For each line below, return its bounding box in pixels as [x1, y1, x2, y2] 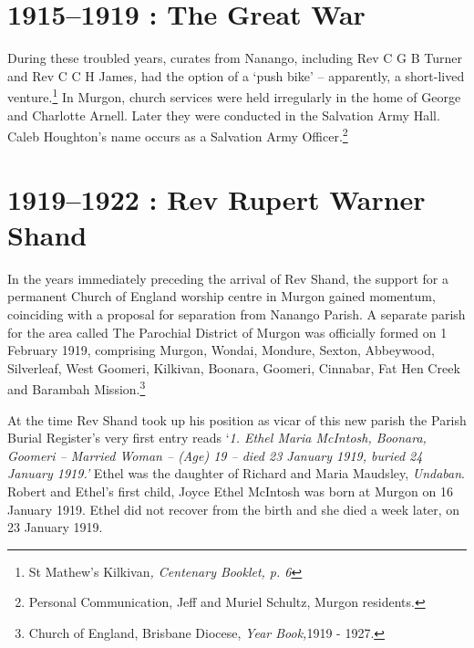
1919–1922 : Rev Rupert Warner [7, 180, 426, 217]
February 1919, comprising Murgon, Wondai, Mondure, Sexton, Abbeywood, [7, 340, 435, 360]
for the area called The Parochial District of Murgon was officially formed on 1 [7, 322, 448, 341]
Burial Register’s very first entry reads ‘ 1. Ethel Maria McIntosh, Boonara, [7, 428, 427, 447]
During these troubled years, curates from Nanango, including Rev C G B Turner [7, 48, 462, 68]
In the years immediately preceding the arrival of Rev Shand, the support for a [7, 268, 448, 287]
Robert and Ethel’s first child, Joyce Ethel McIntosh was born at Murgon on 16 [7, 481, 453, 500]
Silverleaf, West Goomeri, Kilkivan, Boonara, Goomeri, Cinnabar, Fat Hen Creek [7, 358, 460, 377]
